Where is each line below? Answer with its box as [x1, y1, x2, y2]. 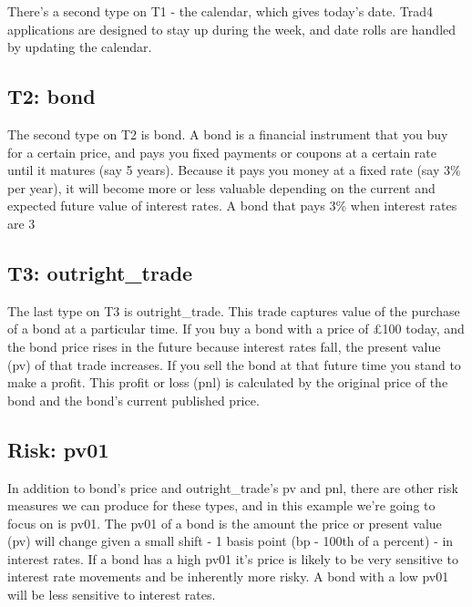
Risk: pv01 [7, 435, 109, 463]
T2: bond [7, 82, 96, 110]
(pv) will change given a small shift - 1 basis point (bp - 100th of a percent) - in [7, 531, 454, 550]
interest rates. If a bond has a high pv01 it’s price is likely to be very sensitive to [7, 549, 458, 568]
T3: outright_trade [7, 258, 193, 286]
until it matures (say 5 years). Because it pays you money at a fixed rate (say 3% [7, 160, 461, 180]
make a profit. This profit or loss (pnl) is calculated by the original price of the [7, 373, 448, 392]
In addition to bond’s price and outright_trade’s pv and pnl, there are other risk [7, 478, 458, 497]
